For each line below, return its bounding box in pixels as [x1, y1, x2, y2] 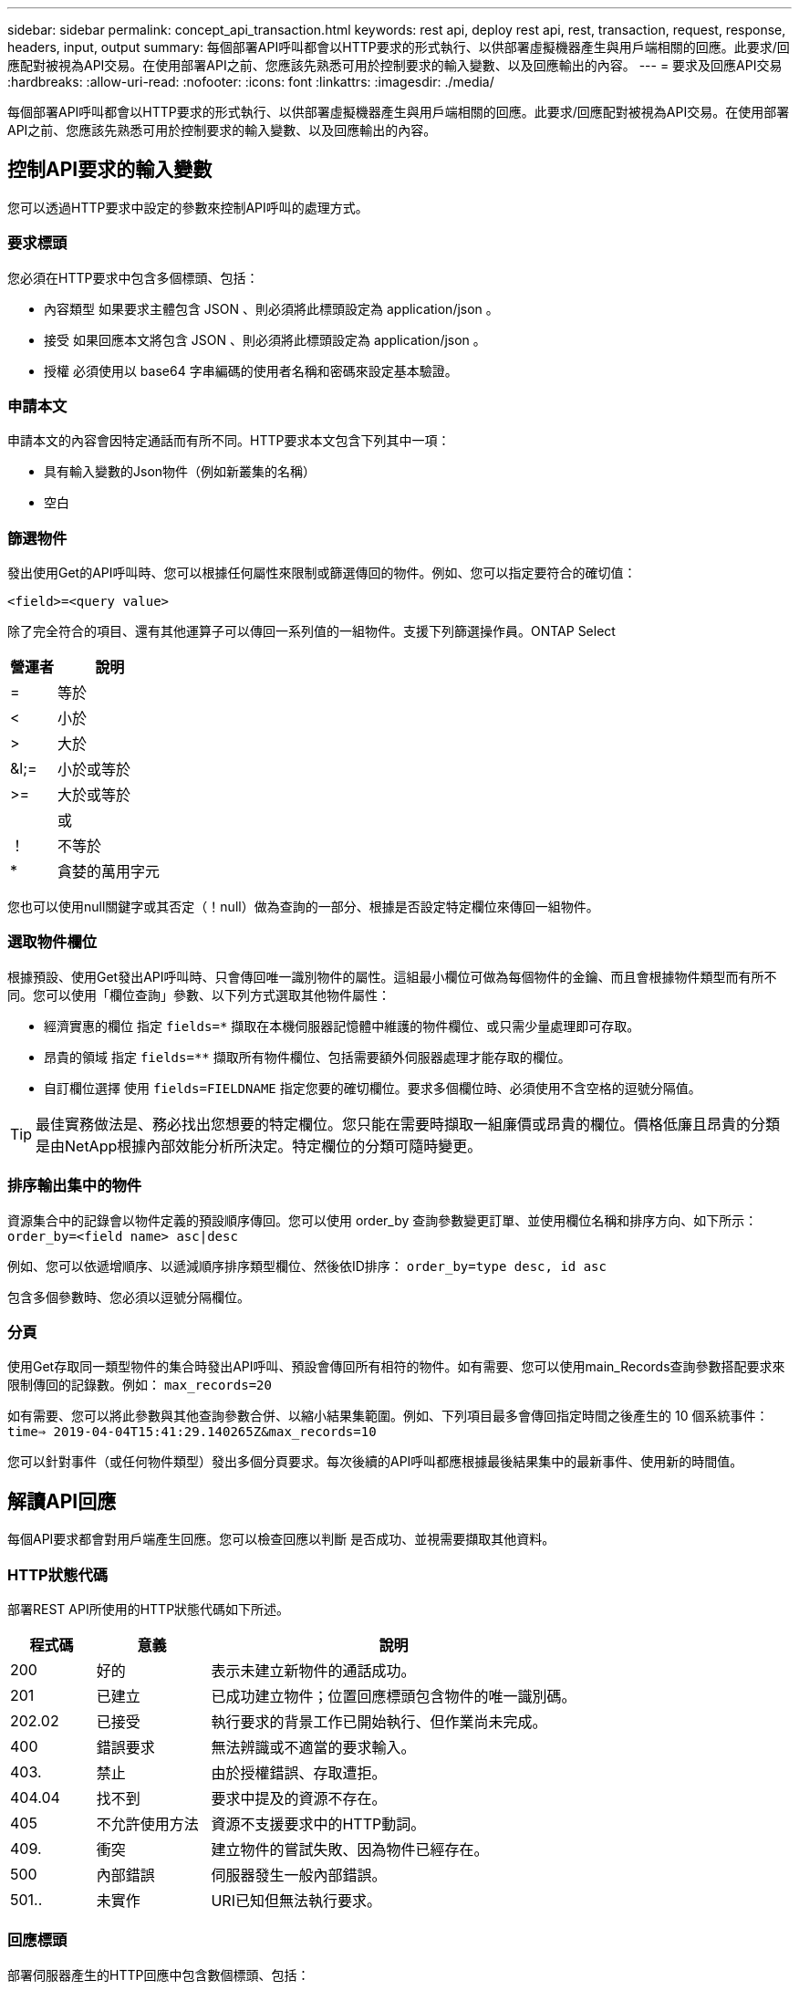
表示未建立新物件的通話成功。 [211, 1661, 416, 1680]
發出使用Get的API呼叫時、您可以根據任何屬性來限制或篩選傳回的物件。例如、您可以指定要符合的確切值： [7, 565, 637, 581]
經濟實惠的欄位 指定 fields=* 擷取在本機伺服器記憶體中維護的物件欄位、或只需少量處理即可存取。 [44, 1017, 640, 1034]
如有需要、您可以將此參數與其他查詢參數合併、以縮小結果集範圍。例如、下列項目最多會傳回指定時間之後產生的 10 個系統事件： [7, 1408, 769, 1424]
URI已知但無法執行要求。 [211, 1891, 381, 1910]
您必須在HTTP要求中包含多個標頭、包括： [7, 269, 259, 286]
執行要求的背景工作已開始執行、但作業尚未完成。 [211, 1712, 547, 1731]
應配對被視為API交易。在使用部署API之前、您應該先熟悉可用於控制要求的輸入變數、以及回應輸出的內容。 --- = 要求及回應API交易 [7, 57, 783, 73]
